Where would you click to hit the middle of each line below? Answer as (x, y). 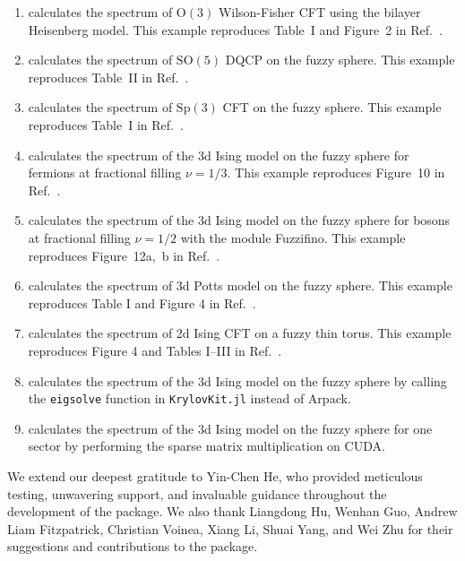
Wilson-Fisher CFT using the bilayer (319, 12)
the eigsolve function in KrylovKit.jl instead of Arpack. (189, 398)
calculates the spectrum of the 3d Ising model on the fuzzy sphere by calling (237, 380)
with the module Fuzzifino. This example (293, 237)
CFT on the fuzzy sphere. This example (332, 107)
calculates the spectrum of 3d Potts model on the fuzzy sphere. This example (240, 285)
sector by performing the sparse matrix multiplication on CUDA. (207, 446)
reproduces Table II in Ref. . (108, 77)
